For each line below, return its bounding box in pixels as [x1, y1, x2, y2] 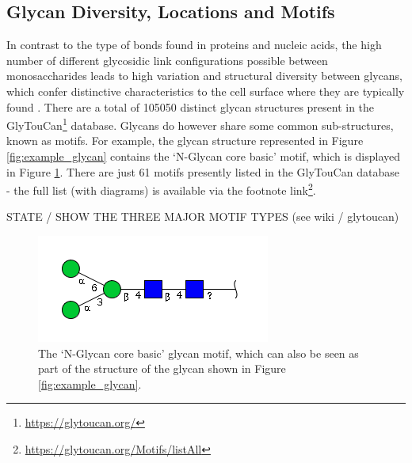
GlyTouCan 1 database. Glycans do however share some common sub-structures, [6, 115, 394, 133]
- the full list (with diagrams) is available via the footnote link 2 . [6, 180, 316, 198]
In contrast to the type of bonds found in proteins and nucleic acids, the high [6, 36, 382, 53]
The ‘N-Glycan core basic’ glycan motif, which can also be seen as [38, 344, 359, 361]
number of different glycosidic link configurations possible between [6, 51, 328, 68]
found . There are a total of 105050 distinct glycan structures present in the [6, 98, 375, 115]
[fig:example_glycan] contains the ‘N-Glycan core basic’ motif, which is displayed [6, 148, 401, 165]
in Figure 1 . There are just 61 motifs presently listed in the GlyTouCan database [6, 163, 399, 180]
